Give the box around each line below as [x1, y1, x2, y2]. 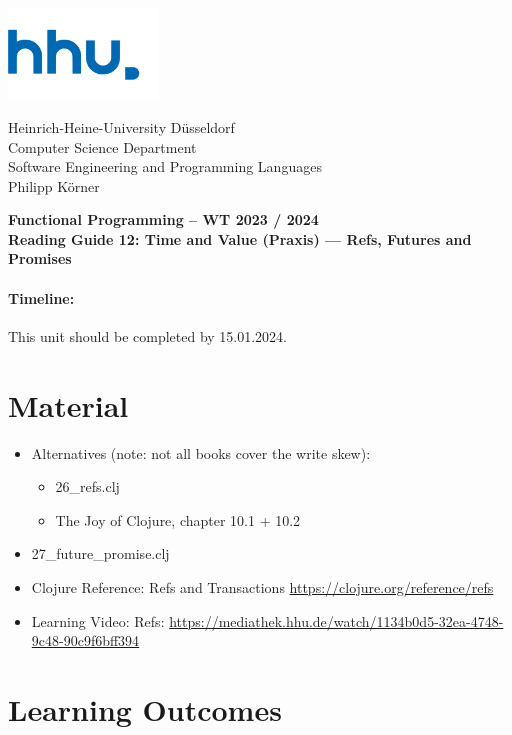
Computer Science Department [8, 136, 197, 157]
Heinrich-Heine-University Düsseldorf [8, 116, 235, 137]
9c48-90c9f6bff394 [31, 630, 140, 651]
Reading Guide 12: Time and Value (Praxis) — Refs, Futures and [8, 228, 472, 249]
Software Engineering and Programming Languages [8, 156, 322, 177]
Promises [8, 248, 72, 269]
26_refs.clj [55, 476, 120, 497]
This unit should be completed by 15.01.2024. [8, 325, 288, 346]
